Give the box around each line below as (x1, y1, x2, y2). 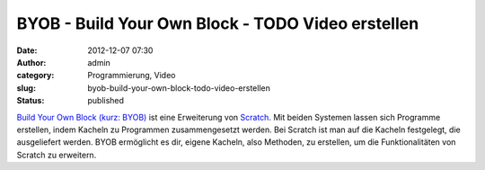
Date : (16, 45, 38, 56)
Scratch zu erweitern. (16, 149, 97, 160)
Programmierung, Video (87, 70, 176, 81)
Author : (16, 57, 47, 67)
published (87, 95, 125, 106)
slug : (16, 82, 36, 94)
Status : (16, 95, 45, 106)
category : (16, 70, 55, 81)
